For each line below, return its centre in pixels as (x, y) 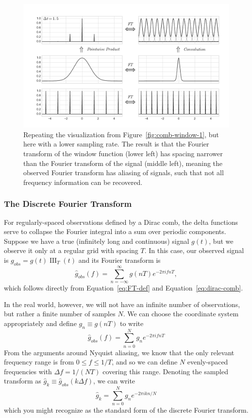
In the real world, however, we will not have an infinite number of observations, (122, 304)
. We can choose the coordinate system (181, 314)
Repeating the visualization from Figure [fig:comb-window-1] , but (121, 134)
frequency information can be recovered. (83, 182)
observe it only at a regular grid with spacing (71, 250)
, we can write (114, 381)
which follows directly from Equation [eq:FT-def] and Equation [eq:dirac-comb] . (124, 287)
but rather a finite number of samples (60, 314)
